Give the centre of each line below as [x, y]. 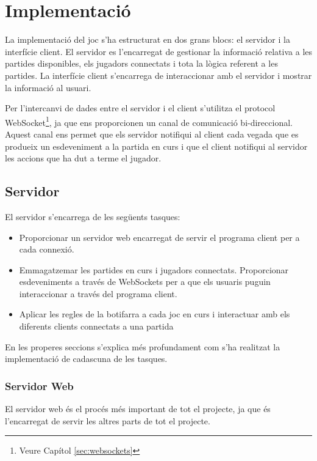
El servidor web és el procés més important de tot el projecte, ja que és [138, 409]
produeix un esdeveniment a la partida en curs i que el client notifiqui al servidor [156, 146]
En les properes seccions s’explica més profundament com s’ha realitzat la [143, 346]
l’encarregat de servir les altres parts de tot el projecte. [108, 420]
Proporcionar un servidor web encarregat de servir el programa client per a [159, 237]
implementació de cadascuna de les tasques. [86, 359]
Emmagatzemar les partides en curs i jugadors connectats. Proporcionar [154, 269]
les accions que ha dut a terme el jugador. [83, 158]
